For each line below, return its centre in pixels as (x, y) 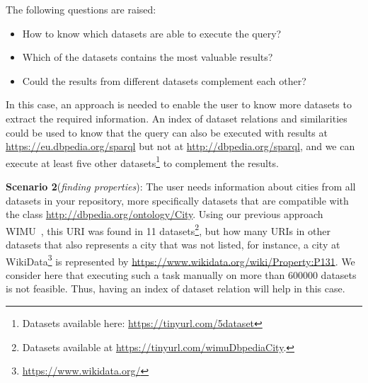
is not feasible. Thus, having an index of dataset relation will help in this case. (176, 288)
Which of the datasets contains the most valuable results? (148, 57)
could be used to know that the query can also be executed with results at (167, 132)
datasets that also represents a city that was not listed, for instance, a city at (173, 245)
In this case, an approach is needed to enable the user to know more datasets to (179, 104)
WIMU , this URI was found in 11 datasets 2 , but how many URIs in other (168, 229)
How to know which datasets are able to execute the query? (152, 33)
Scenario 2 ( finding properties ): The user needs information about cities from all (181, 186)
